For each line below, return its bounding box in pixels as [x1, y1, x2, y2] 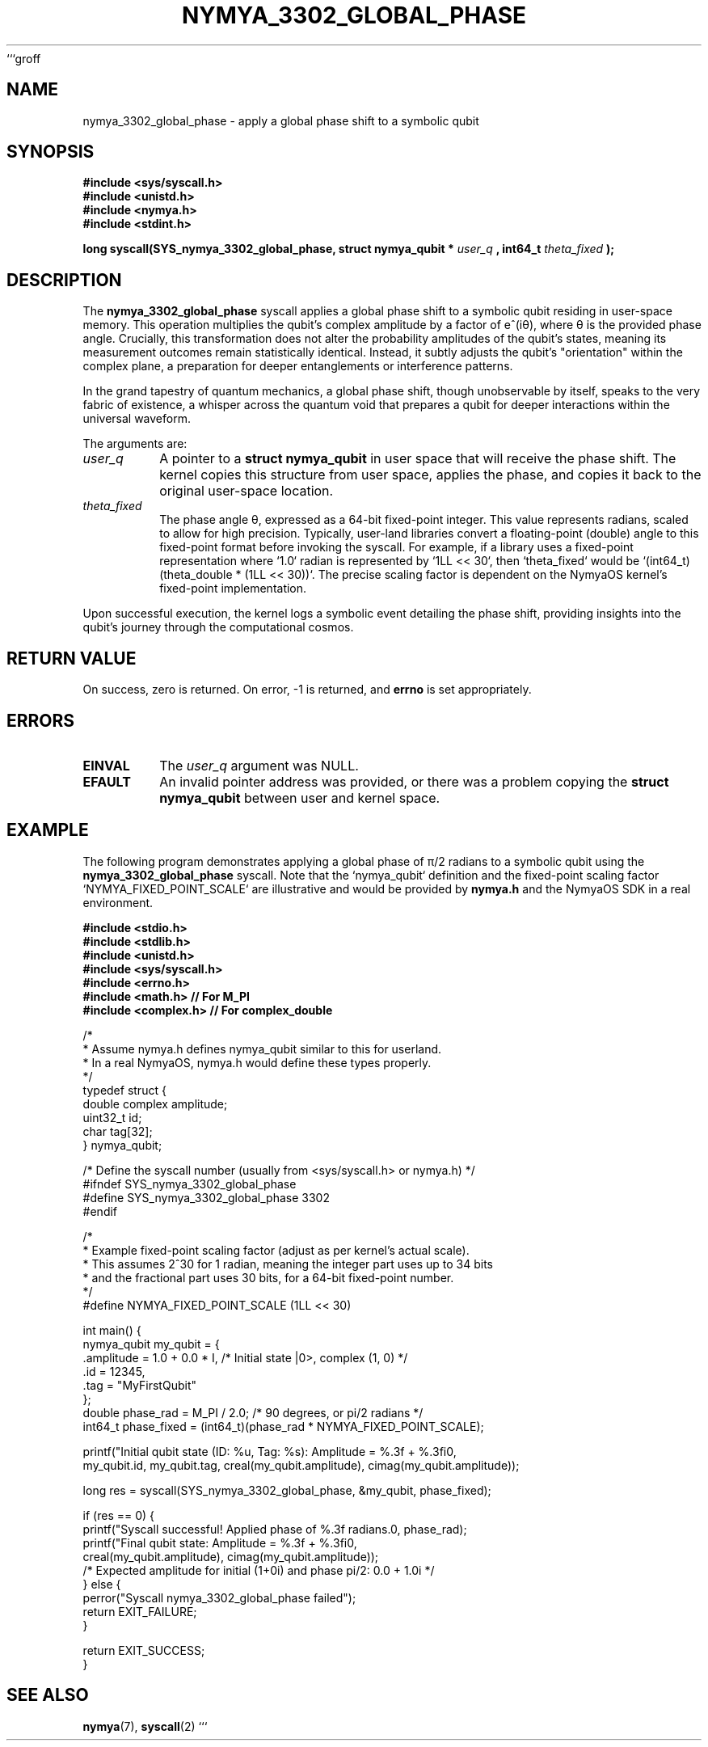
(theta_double [159, 568, 233, 582]
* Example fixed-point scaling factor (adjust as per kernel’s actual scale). [82, 1243, 470, 1257]
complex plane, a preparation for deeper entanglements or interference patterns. [82, 359, 513, 373]
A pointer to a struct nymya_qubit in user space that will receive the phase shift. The [159, 450, 676, 467]
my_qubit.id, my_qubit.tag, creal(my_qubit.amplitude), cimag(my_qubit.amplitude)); [82, 1458, 520, 1472]
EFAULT [82, 773, 131, 790]
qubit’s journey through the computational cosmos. [82, 620, 354, 635]
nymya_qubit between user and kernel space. [159, 789, 440, 806]
